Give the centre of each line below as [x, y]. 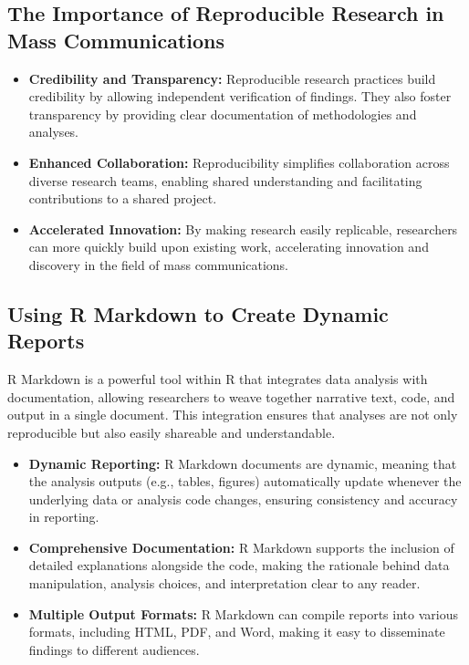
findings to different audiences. [114, 649]
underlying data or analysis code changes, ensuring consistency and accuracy [243, 499]
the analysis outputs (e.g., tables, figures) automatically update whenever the [245, 481]
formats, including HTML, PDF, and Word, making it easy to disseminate [237, 632]
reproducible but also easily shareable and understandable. [172, 432]
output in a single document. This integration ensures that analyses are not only [233, 415]
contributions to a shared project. [123, 198]
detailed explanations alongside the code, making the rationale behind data [239, 565]
